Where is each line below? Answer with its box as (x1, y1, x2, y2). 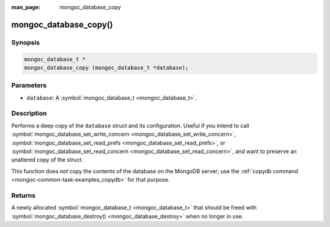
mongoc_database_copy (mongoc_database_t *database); (24, 64, 189, 71)
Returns (11, 191, 36, 199)
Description (11, 109, 47, 117)
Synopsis (11, 38, 40, 47)
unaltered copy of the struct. (11, 156, 84, 163)
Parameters (11, 81, 47, 90)
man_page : (11, 4, 41, 10)
